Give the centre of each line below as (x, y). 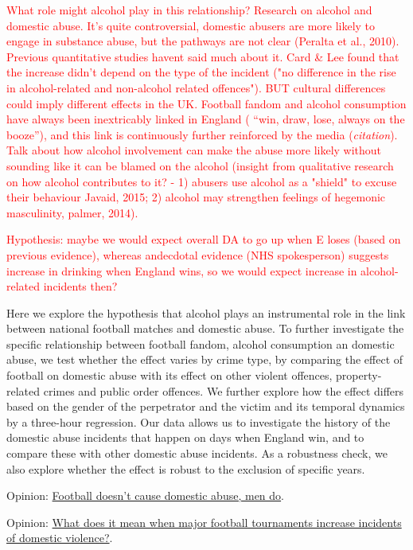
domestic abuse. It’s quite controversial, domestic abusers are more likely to (191, 25)
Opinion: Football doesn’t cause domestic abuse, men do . (145, 495)
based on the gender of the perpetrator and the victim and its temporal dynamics (206, 406)
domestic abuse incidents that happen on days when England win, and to (185, 437)
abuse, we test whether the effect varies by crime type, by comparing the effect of (205, 359)
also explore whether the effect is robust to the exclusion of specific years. (186, 468)
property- (359, 375)
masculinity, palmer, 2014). (72, 212)
